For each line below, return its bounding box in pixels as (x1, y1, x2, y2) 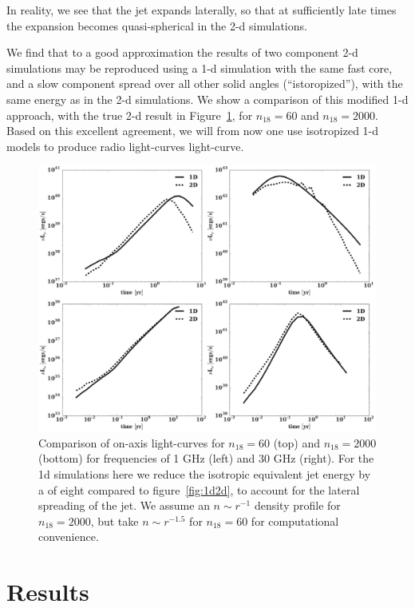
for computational (251, 512, 339, 529)
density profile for (254, 497, 341, 514)
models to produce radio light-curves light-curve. (6, 137, 244, 154)
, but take (90, 512, 139, 529)
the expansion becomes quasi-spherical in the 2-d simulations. (6, 17, 307, 34)
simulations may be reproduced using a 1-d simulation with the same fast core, (6, 59, 393, 76)
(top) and (273, 434, 321, 451)
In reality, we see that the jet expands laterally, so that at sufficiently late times (6, 2, 397, 18)
